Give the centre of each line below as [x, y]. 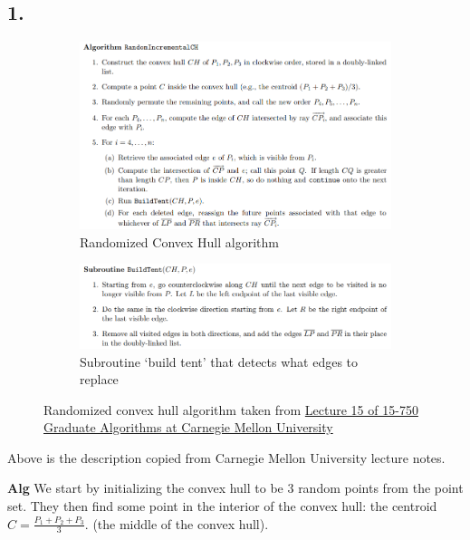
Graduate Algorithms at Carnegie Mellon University [188, 427]
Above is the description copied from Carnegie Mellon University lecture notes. [226, 457]
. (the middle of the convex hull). [177, 523]
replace [99, 379]
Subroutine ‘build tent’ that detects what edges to [219, 361]
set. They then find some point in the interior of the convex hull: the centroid [222, 506]
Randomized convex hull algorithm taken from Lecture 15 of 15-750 [231, 409]
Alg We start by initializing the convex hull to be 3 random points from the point [235, 488]
